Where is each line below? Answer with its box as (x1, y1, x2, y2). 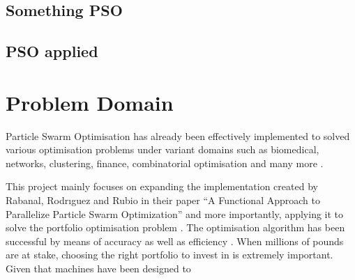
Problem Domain (6, 88, 174, 116)
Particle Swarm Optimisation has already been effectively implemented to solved (6, 128, 350, 143)
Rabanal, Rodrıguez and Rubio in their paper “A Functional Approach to (6, 193, 320, 208)
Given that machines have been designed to (6, 261, 191, 276)
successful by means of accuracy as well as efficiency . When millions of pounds (6, 233, 344, 248)
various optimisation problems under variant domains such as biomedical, (6, 142, 319, 157)
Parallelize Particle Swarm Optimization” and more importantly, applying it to (6, 206, 344, 221)
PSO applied (6, 40, 98, 62)
